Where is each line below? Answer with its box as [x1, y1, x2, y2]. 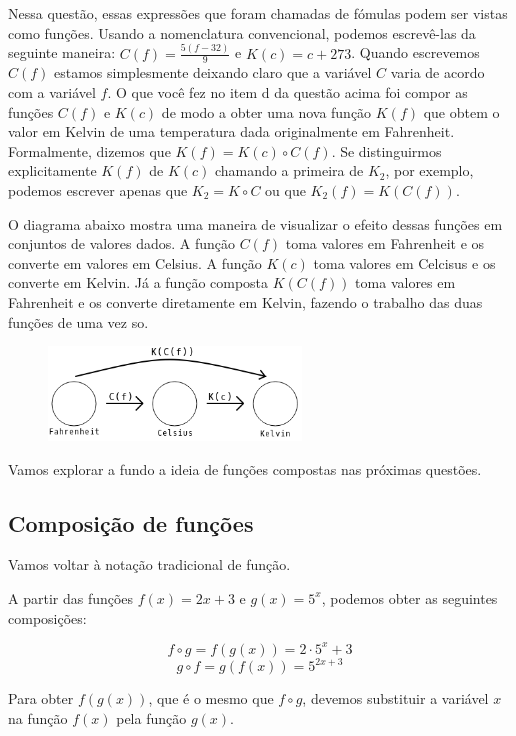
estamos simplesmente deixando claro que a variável [54, 62, 372, 83]
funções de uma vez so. [8, 311, 149, 332]
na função [8, 707, 68, 728]
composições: [8, 607, 87, 628]
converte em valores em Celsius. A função [8, 252, 262, 273]
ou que [265, 179, 306, 200]
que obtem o [423, 101, 500, 122]
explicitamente [8, 160, 97, 181]
